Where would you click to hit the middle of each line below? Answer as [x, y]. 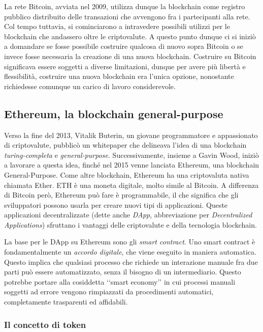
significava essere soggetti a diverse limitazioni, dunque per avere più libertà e [125, 66]
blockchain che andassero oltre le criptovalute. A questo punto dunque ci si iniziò [130, 36]
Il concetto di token [45, 324]
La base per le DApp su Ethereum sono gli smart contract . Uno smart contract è [130, 242]
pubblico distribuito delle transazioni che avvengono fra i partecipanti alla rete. [127, 16]
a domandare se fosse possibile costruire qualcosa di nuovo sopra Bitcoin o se [124, 46]
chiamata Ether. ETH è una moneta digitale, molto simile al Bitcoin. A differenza [131, 185]
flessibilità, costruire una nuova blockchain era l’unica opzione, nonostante [119, 76]
